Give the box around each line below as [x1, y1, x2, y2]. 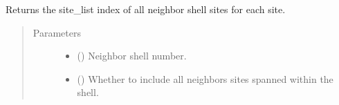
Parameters [33, 25, 81, 39]
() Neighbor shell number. [77, 48, 187, 63]
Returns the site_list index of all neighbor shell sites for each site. [6, 2, 286, 16]
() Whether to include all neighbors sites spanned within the [77, 71, 333, 86]
